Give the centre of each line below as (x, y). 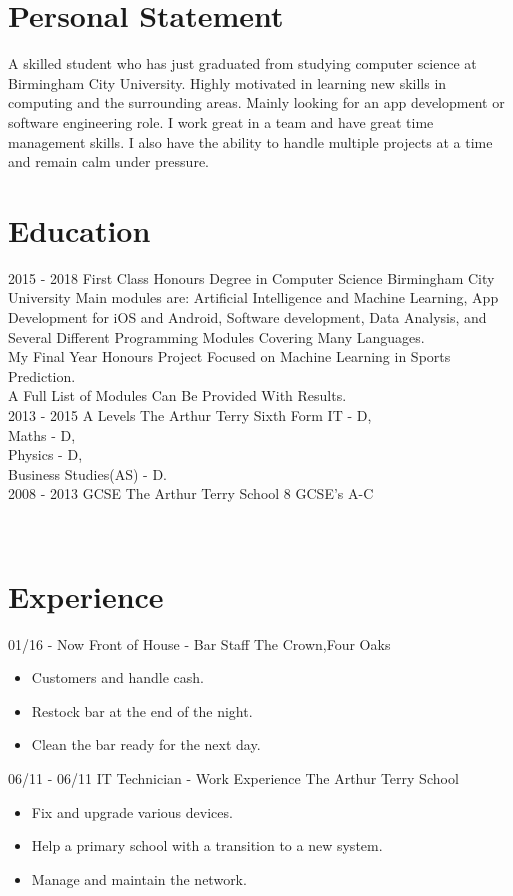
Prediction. (42, 375)
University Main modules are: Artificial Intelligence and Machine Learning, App (253, 297)
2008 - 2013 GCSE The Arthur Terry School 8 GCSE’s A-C (191, 493)
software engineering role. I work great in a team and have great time (221, 121)
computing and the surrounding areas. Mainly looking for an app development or (256, 102)
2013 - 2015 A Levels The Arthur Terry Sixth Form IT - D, (190, 414)
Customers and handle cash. (117, 677)
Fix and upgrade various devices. (132, 811)
